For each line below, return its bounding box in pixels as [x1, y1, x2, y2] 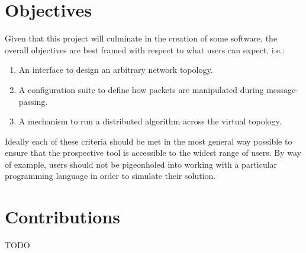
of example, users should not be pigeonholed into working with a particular [5, 158, 278, 170]
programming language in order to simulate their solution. [5, 169, 216, 182]
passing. [18, 95, 48, 107]
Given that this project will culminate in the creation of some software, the [5, 32, 278, 44]
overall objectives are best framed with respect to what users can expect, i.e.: [5, 43, 285, 56]
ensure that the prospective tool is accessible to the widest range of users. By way [5, 146, 302, 159]
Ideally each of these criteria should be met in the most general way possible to [5, 134, 292, 147]
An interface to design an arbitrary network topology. [18, 63, 213, 76]
